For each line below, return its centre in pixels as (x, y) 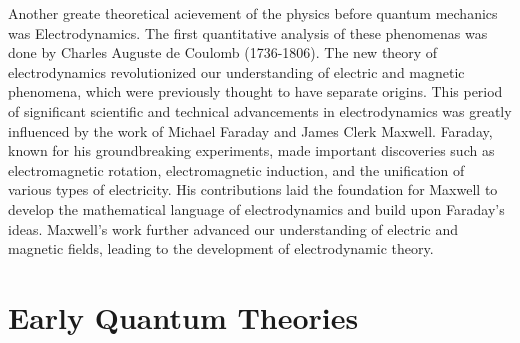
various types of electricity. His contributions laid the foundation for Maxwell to (253, 189)
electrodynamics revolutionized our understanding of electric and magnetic (236, 71)
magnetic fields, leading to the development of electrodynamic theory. (221, 248)
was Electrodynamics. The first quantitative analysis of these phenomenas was (248, 32)
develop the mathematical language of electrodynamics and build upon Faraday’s (256, 208)
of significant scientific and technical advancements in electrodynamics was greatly (260, 110)
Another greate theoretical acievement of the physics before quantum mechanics (253, 13)
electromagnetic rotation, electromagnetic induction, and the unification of (236, 169)
